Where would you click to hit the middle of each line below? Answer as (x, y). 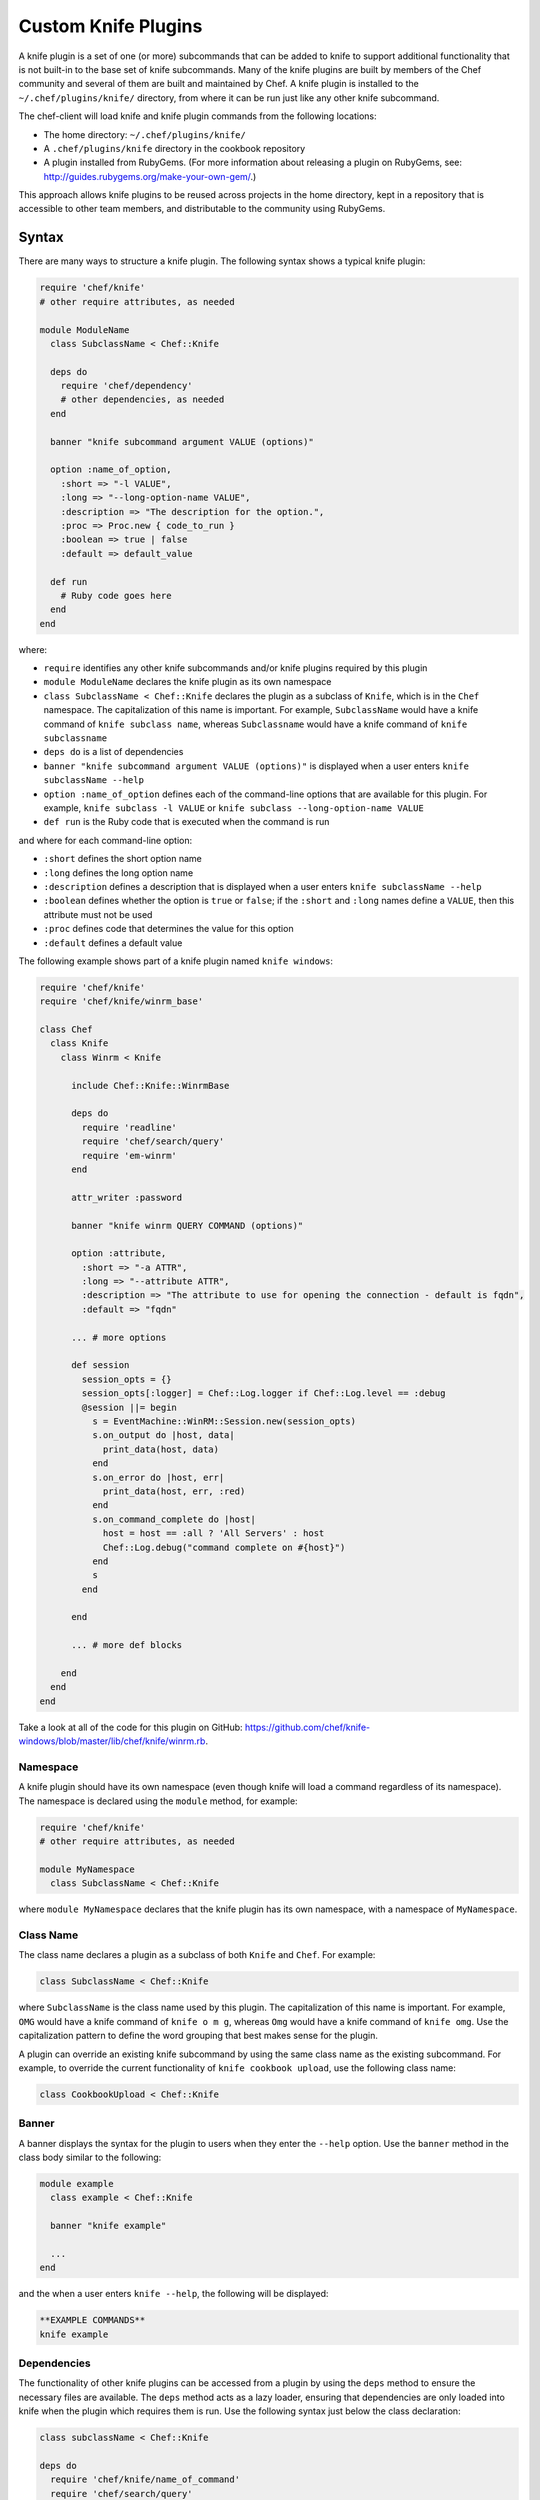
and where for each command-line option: (105, 840)
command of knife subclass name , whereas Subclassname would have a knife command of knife (255, 724)
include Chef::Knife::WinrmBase (150, 1085)
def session (100, 1365)
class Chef (66, 1029)
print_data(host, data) (161, 1449)
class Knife (79, 1043)
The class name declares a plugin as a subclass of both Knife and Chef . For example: (197, 1955)
